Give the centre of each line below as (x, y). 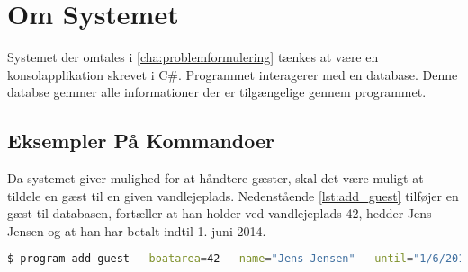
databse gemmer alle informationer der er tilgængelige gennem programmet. (217, 92)
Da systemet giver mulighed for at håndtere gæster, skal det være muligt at (216, 178)
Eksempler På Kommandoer (141, 140)
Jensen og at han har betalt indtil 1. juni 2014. (137, 230)
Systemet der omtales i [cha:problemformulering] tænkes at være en (193, 57)
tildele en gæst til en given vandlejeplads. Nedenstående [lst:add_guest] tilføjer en (233, 195)
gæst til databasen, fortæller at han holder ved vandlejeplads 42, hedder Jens (220, 213)
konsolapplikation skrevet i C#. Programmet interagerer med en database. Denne (233, 74)
